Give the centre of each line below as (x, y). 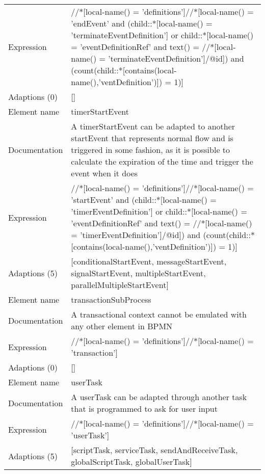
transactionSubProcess (111, 299)
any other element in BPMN (122, 326)
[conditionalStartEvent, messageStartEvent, (149, 261)
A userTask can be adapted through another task (159, 397)
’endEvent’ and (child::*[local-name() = (142, 23)
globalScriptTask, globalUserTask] (131, 462)
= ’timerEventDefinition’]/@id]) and (136, 235)
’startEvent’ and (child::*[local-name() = (144, 200)
